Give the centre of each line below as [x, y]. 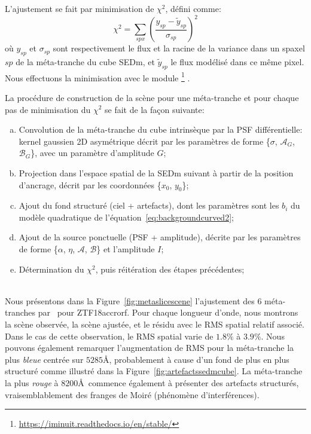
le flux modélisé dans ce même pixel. [237, 61]
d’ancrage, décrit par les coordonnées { [90, 184]
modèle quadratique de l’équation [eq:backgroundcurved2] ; [126, 217]
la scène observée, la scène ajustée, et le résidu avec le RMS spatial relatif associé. [155, 324]
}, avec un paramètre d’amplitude [92, 153]
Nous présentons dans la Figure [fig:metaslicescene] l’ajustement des [130, 300]
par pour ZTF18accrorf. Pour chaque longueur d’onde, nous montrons [168, 312]
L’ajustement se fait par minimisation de [80, 8]
